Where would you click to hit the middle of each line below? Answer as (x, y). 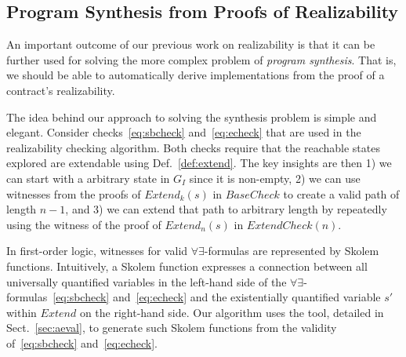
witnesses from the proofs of (74, 193)
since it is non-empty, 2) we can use (275, 178)
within (22, 312)
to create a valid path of (341, 193)
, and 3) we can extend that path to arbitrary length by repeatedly (226, 209)
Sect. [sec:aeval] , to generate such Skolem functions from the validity (172, 328)
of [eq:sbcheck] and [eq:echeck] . (82, 342)
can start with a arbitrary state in (88, 178)
